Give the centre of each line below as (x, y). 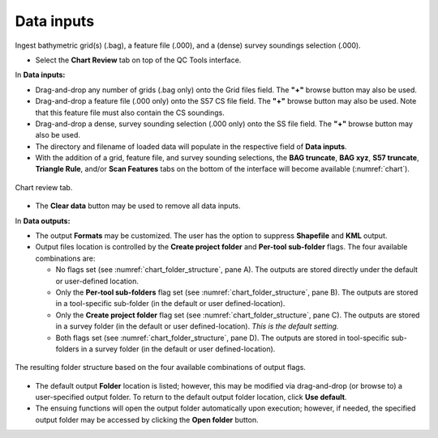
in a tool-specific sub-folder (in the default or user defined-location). (170, 304)
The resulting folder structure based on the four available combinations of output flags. (160, 368)
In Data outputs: (43, 221)
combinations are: (65, 258)
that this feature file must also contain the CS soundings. (130, 113)
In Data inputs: (40, 75)
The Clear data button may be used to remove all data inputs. (138, 206)
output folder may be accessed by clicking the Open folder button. (147, 419)
